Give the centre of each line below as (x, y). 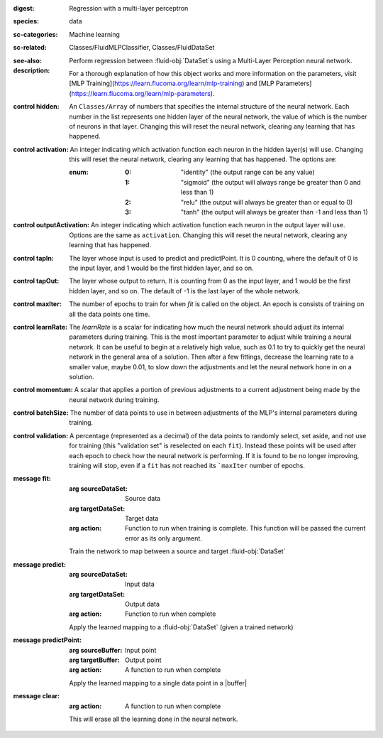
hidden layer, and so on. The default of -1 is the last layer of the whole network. (185, 291)
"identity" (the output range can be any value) (248, 172)
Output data (142, 604)
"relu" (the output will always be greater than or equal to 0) (267, 202)
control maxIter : (37, 304)
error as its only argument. (163, 538)
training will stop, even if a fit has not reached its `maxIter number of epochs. (187, 466)
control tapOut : (36, 281)
